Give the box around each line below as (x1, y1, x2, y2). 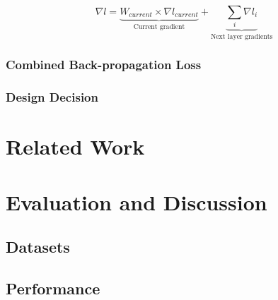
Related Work (6, 132, 145, 161)
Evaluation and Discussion (6, 187, 267, 216)
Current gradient (133, 23, 185, 31)
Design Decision (6, 88, 98, 106)
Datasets (6, 236, 70, 258)
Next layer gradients (210, 33, 273, 41)
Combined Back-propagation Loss (6, 56, 202, 73)
